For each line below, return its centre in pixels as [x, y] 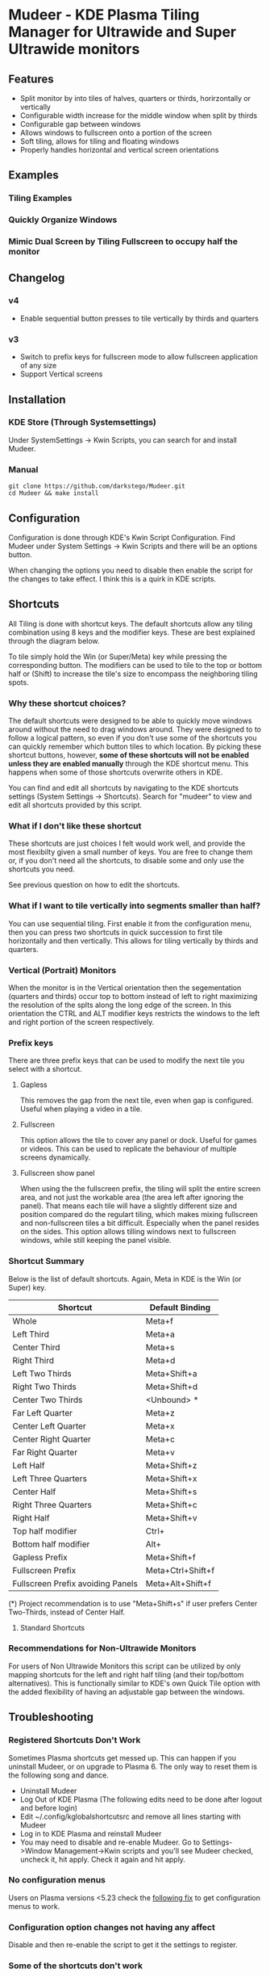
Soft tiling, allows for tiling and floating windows [100, 141]
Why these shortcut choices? [67, 703]
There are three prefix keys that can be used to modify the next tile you [127, 1060]
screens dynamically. [55, 1157]
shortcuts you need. [42, 869]
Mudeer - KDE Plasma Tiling [104, 15]
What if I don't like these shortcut [75, 825]
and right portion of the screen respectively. [81, 1022]
